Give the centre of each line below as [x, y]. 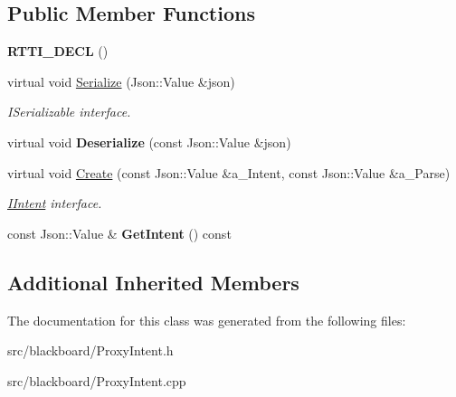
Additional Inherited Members [153, 282]
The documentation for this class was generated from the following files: [207, 320]
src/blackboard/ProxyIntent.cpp [97, 380]
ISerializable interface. [69, 112]
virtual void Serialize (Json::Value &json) [121, 81]
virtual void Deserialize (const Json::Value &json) [149, 142]
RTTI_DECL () [58, 51]
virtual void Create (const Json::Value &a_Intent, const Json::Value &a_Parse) [229, 172]
